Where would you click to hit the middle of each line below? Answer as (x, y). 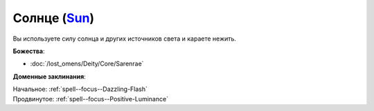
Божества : (29, 51)
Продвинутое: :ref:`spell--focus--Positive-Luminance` (91, 99)
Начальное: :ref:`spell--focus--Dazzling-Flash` (80, 89)
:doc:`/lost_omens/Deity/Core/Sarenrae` (87, 64)
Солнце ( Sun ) (54, 18)
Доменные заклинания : (49, 77)
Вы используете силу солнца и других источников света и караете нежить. (125, 39)
